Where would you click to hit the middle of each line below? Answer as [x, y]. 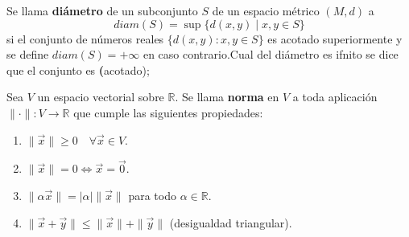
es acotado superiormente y [335, 38]
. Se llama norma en [227, 97]
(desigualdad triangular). [231, 222]
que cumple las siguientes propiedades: [168, 112]
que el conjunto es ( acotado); [78, 69]
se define [28, 54]
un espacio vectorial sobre [101, 97]
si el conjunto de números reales [85, 38]
